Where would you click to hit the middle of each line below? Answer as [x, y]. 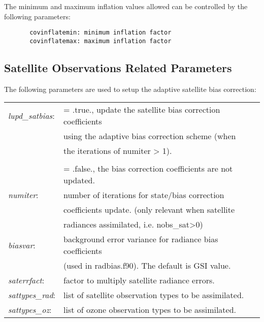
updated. [79, 180]
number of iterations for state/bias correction [144, 195]
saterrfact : [26, 280]
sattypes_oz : [30, 310]
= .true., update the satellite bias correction [142, 110]
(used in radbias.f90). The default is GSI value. [147, 266]
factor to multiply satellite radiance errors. [139, 280]
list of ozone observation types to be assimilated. [150, 310]
